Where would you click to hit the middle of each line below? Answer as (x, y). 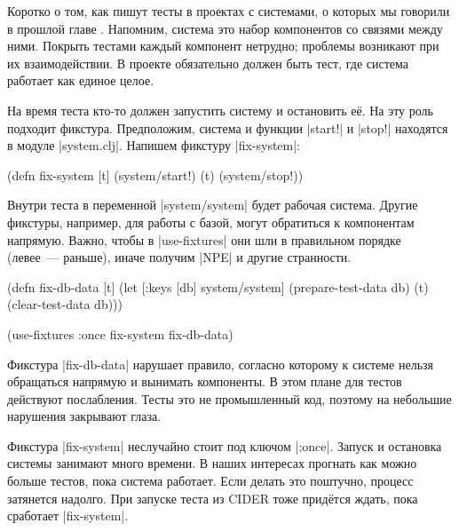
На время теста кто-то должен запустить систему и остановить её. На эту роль (220, 110)
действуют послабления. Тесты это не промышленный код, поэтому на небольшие (229, 398)
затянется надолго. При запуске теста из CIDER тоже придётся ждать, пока (213, 498)
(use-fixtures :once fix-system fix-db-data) (120, 333)
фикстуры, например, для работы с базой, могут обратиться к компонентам (211, 222)
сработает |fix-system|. (68, 515)
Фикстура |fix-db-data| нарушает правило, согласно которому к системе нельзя (221, 364)
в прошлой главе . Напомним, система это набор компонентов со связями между (225, 28)
